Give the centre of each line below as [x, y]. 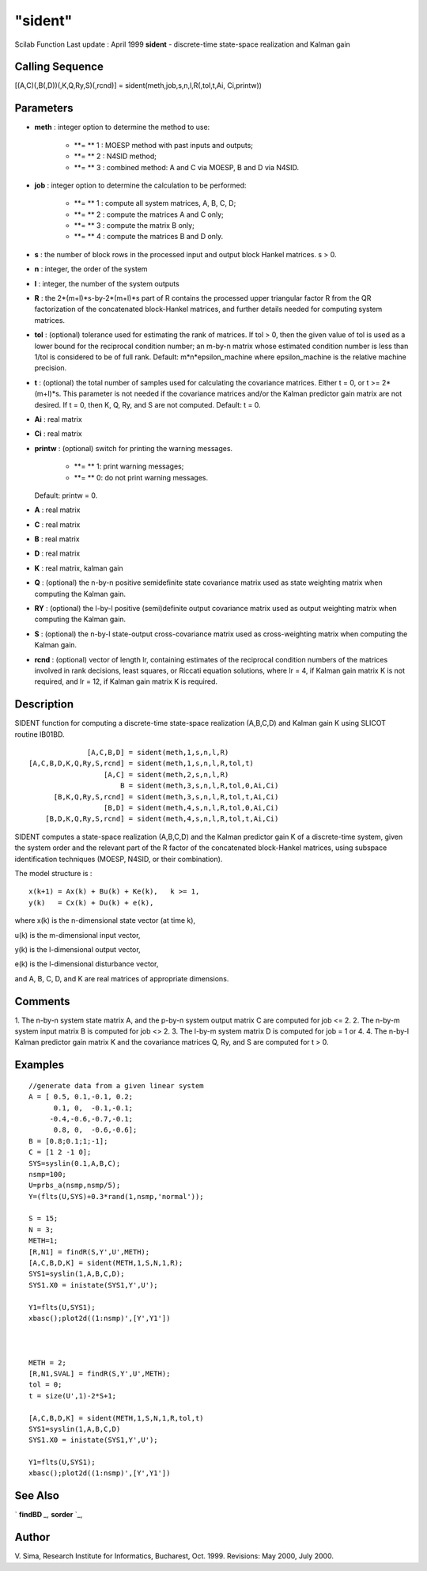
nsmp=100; [47, 1174]
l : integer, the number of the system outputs [107, 283]
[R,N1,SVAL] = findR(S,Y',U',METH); [100, 1374]
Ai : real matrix [58, 419]
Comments [42, 1001]
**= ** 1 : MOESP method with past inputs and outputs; [163, 145]
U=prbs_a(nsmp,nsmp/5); [75, 1186]
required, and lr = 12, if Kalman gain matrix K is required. [126, 681]
